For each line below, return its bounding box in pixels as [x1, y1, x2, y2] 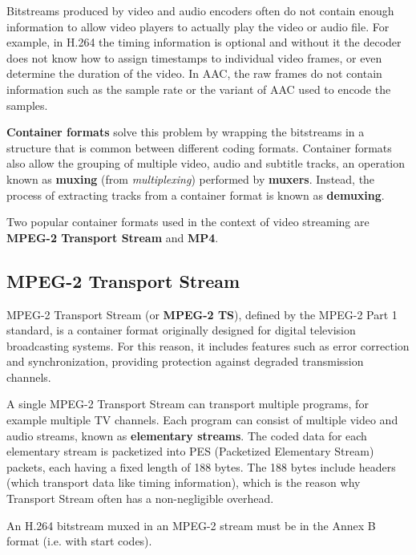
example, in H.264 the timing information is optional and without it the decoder [6, 34, 402, 51]
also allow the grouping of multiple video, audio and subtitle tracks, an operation [6, 155, 406, 172]
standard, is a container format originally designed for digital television [6, 322, 356, 338]
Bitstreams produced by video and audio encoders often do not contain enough [6, 2, 394, 18]
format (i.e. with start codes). [6, 533, 152, 549]
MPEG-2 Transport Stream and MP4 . [6, 229, 219, 245]
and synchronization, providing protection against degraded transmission [6, 353, 364, 370]
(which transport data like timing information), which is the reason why [6, 474, 361, 491]
